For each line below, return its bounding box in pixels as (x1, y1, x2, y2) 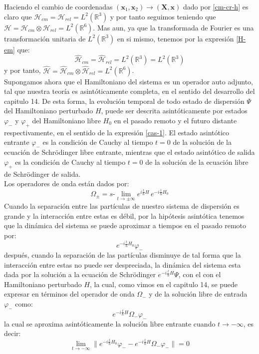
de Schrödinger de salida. (4, 168, 81, 179)
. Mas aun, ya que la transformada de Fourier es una (93, 22, 254, 32)
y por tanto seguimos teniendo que (110, 11, 216, 21)
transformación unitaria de (4, 33, 86, 43)
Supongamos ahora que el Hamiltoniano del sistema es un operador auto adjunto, (4, 76, 254, 86)
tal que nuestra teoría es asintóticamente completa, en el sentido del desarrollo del (4, 86, 255, 96)
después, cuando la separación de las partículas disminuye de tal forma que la (4, 250, 241, 260)
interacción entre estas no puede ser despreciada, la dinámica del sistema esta (4, 259, 241, 270)
